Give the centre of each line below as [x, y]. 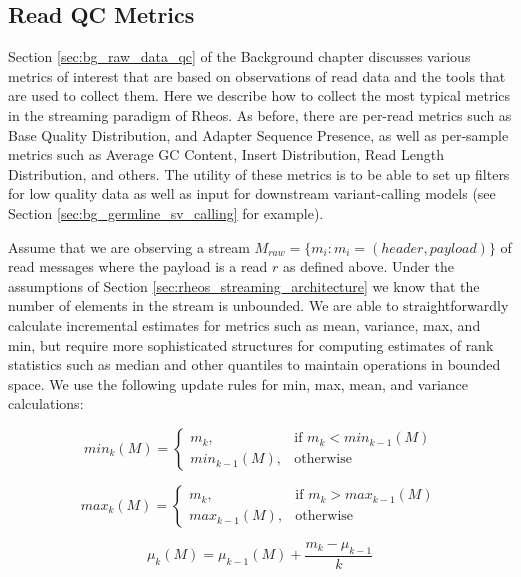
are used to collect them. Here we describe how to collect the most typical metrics [259, 95]
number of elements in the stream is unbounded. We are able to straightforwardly [258, 305]
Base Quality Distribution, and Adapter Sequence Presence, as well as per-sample [258, 134]
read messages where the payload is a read [138, 266]
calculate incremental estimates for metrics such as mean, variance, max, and [244, 324]
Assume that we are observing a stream [129, 246]
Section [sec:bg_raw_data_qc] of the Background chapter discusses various [239, 56]
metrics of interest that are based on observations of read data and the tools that [257, 75]
